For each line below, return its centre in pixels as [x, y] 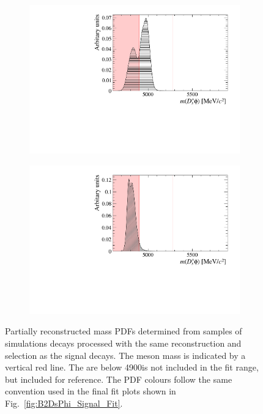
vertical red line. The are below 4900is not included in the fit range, [132, 367]
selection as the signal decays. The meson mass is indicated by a [125, 355]
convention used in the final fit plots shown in [91, 391]
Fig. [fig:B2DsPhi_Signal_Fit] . [64, 403]
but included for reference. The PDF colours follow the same [119, 379]
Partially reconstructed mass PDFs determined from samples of [124, 331]
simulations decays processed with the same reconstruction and [123, 343]
